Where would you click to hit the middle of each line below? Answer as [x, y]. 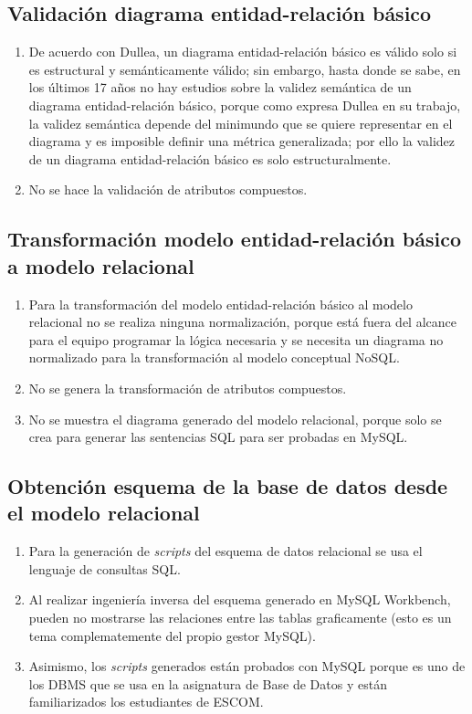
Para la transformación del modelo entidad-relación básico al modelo [220, 304]
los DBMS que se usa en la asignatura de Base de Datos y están [208, 683]
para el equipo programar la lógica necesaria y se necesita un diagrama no [236, 339]
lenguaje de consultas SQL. [105, 568]
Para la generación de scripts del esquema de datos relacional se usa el [226, 551]
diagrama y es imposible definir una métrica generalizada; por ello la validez [242, 141]
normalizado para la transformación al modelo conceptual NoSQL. [214, 357]
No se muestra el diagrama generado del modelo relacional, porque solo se [235, 419]
